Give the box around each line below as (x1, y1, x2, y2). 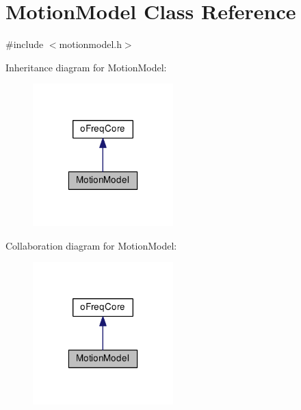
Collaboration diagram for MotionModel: (5, 238, 177, 252)
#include (5, 37, 44, 51)
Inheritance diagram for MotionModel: (5, 60, 167, 74)
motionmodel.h (59, 37, 122, 51)
